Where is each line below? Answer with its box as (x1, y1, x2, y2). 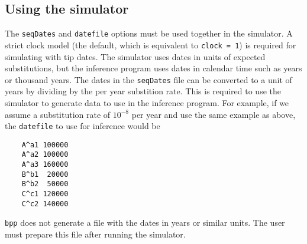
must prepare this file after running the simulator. (5, 228, 186, 240)
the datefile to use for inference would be (5, 120, 160, 132)
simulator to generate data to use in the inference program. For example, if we (5, 96, 289, 108)
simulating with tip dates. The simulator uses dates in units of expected (5, 50, 266, 62)
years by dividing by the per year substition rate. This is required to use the (5, 85, 281, 97)
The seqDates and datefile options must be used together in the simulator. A (5, 27, 293, 39)
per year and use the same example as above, (131, 108, 296, 120)
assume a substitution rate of (5, 108, 111, 120)
